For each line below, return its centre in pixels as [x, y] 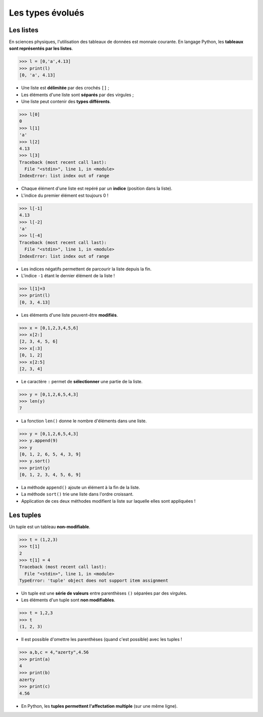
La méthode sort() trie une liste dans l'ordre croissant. [77, 494]
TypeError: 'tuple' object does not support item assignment [94, 581]
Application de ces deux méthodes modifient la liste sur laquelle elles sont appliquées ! [108, 501]
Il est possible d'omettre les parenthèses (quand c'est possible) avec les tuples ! [102, 639]
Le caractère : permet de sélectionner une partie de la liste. [82, 382]
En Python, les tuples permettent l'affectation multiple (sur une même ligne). [99, 706]
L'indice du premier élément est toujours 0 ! [65, 195]
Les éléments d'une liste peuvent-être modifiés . [70, 315]
